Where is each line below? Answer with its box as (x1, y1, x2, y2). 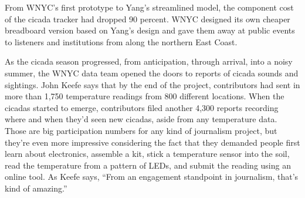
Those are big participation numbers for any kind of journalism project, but (5, 124, 277, 136)
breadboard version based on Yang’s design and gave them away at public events (5, 24, 295, 36)
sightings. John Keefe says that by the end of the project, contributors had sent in (5, 78, 300, 90)
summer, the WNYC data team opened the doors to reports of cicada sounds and (5, 66, 299, 79)
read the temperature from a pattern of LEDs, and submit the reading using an (5, 159, 291, 171)
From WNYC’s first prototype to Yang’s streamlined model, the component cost (5, 1, 294, 13)
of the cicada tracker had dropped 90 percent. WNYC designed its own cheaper (5, 12, 290, 25)
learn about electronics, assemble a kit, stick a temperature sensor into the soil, (5, 147, 290, 160)
